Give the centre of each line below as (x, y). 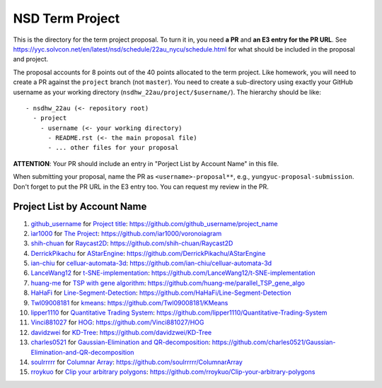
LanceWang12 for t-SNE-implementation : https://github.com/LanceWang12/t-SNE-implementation (173, 273)
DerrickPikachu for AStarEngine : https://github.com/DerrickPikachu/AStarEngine (148, 253)
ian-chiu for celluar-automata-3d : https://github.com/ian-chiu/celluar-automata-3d (151, 263)
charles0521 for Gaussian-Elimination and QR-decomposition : (121, 342)
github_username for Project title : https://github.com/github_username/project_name (155, 223)
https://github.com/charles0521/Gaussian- (274, 342)
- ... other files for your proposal (113, 148)
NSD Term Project (66, 18)
